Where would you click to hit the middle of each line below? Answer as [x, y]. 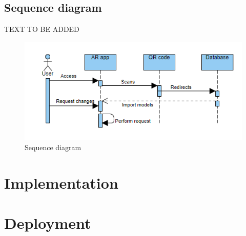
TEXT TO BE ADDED [42, 29]
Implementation [61, 182]
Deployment [48, 222]
